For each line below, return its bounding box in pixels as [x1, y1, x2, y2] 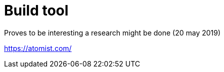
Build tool [4, 2, 69, 19]
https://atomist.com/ [4, 43, 72, 52]
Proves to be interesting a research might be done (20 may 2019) [4, 28, 221, 37]
